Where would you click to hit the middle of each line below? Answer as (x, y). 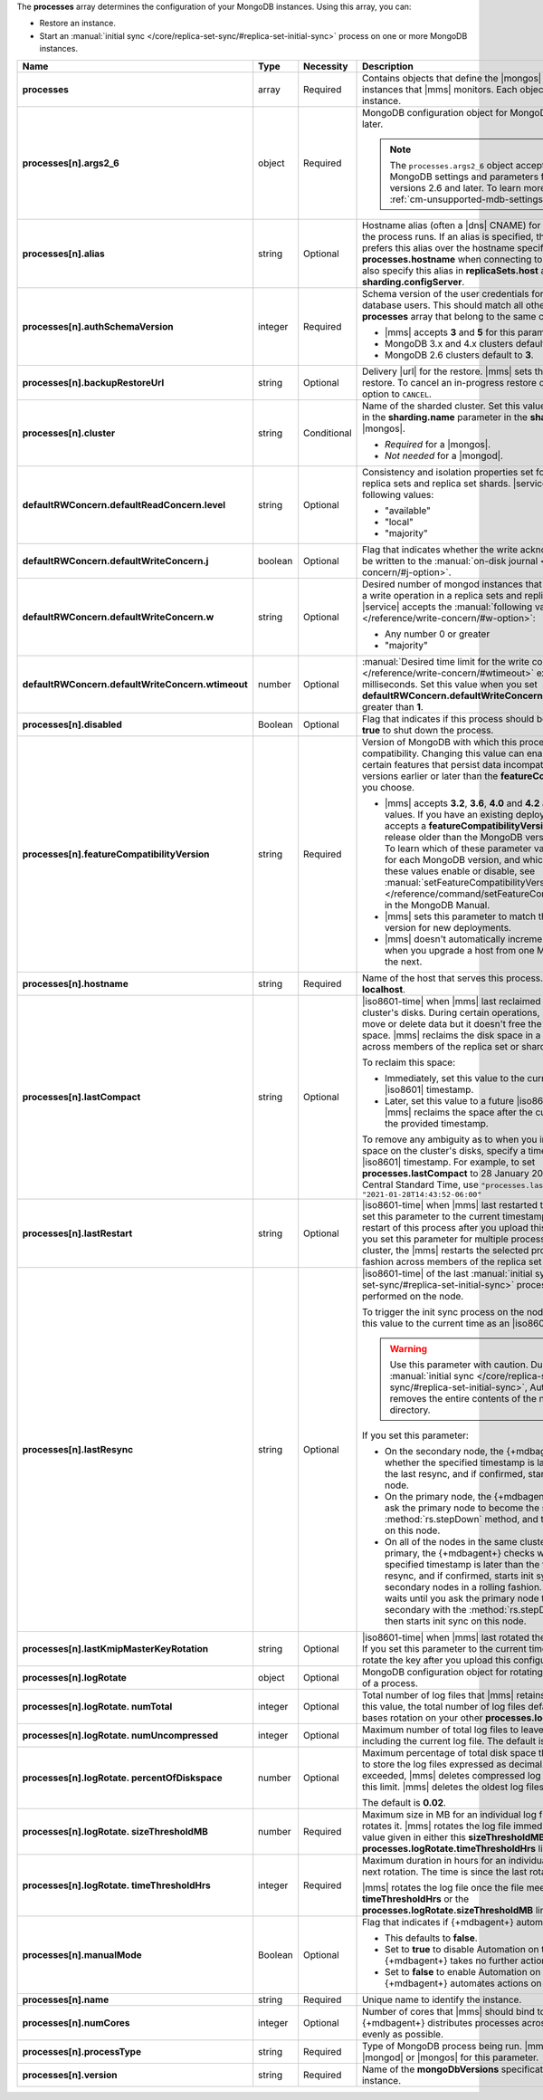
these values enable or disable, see (460, 871)
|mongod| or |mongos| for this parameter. (451, 2057)
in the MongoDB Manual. (438, 905)
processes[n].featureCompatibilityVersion (116, 854)
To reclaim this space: (409, 1062)
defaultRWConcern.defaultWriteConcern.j (115, 561)
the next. (404, 962)
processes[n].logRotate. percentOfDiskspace (123, 1778)
